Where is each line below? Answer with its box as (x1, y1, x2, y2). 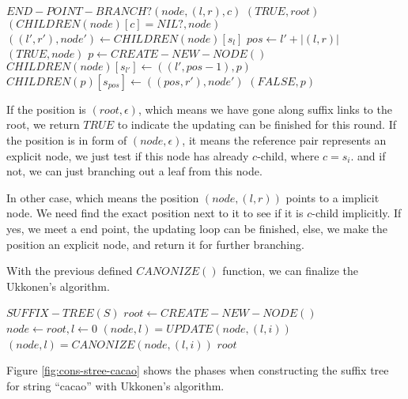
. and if (350, 147, 386, 164)
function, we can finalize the (222, 262, 359, 279)
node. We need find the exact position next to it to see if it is (6, 205, 304, 221)
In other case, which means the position (6, 189, 199, 205)
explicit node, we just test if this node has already (6, 147, 249, 164)
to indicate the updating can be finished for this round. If (117, 116, 396, 133)
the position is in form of (6, 131, 127, 148)
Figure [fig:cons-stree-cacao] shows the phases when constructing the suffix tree (6, 362, 389, 378)
